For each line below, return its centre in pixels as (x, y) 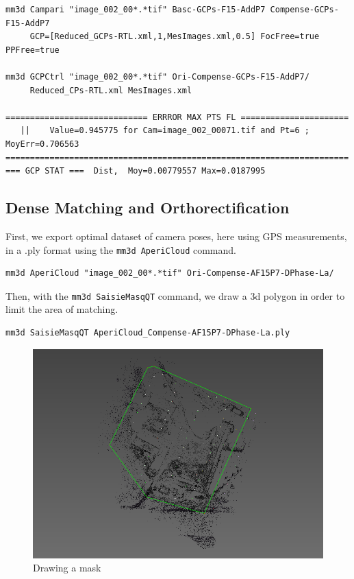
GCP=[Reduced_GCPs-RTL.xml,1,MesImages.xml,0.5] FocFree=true (175, 37)
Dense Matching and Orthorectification (148, 208)
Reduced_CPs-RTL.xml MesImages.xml (111, 90)
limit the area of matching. (62, 309)
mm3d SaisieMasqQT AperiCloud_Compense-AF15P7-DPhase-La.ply (148, 333)
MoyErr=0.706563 (42, 144)
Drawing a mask (67, 568)
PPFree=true (33, 50)
